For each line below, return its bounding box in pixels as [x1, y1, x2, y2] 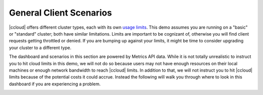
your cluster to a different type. [9, 44, 72, 51]
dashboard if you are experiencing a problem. [9, 81, 101, 87]
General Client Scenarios [9, 7, 112, 18]
